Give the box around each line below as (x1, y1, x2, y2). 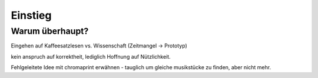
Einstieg (11, 9, 52, 22)
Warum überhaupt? (11, 26, 89, 36)
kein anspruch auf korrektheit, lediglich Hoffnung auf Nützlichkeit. (11, 53, 171, 60)
